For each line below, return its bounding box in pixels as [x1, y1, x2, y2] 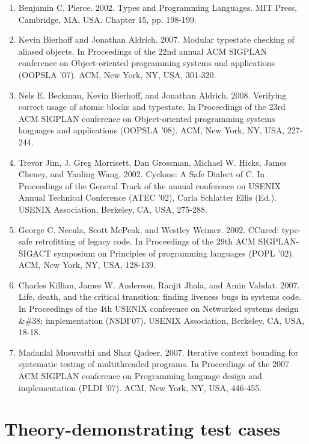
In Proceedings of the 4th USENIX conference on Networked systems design [18, 302, 299, 315]
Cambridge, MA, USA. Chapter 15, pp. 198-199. [18, 13, 197, 25]
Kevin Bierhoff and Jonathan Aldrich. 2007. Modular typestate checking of [18, 33, 295, 46]
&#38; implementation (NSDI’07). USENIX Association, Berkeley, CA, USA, [18, 314, 305, 326]
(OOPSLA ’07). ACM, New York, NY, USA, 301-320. [18, 68, 216, 81]
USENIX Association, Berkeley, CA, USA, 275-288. [18, 202, 207, 215]
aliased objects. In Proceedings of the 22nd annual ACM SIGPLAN [18, 44, 267, 57]
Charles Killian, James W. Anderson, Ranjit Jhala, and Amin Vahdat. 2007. [18, 278, 300, 291]
